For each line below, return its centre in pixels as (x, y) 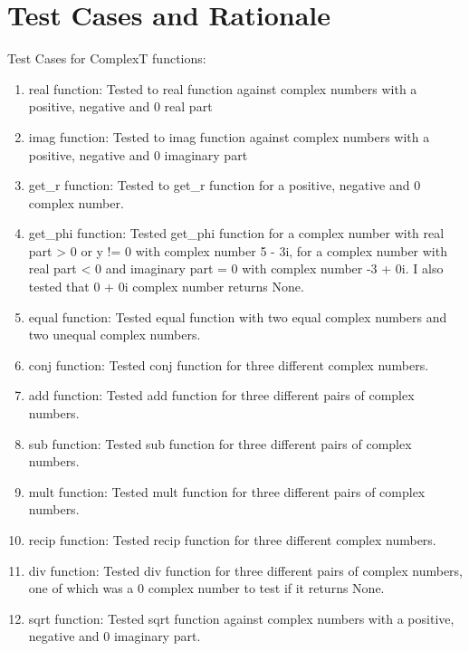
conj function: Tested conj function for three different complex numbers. (229, 364)
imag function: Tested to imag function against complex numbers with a (229, 136)
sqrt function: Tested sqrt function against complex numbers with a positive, (241, 618)
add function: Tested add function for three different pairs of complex (221, 395)
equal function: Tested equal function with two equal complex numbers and (238, 316)
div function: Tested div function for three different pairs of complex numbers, (245, 570)
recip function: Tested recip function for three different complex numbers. (232, 540)
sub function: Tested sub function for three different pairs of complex (220, 443)
